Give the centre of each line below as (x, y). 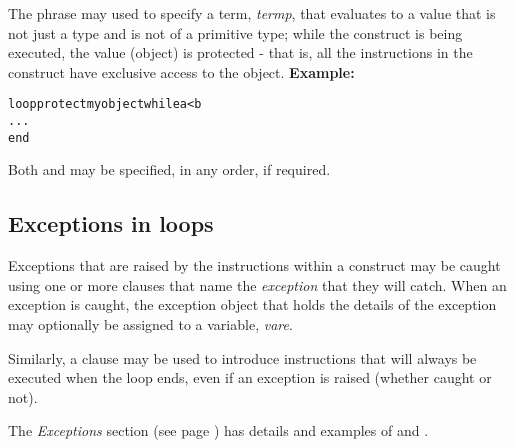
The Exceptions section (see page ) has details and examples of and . (218, 430)
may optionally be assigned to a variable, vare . (150, 323)
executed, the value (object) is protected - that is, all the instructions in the (240, 52)
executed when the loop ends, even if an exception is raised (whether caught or (250, 377)
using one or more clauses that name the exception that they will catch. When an (257, 284)
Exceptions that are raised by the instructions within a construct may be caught (254, 265)
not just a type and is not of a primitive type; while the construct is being (235, 32)
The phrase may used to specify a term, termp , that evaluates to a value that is (252, 13)
